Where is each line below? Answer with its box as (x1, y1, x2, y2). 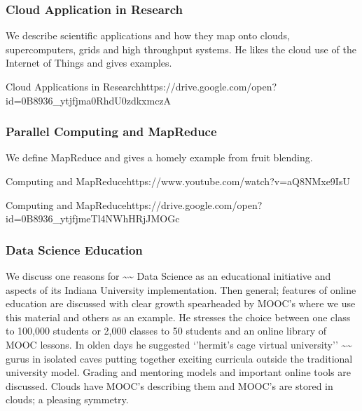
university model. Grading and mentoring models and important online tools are (6, 365, 351, 379)
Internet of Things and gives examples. (6, 55, 172, 70)
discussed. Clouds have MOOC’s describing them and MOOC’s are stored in (6, 378, 333, 393)
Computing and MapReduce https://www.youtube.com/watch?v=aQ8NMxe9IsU (6, 174, 350, 188)
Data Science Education (6, 241, 143, 258)
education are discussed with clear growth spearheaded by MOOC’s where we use (6, 296, 356, 311)
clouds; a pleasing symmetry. (6, 392, 129, 407)
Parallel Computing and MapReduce (6, 123, 217, 140)
